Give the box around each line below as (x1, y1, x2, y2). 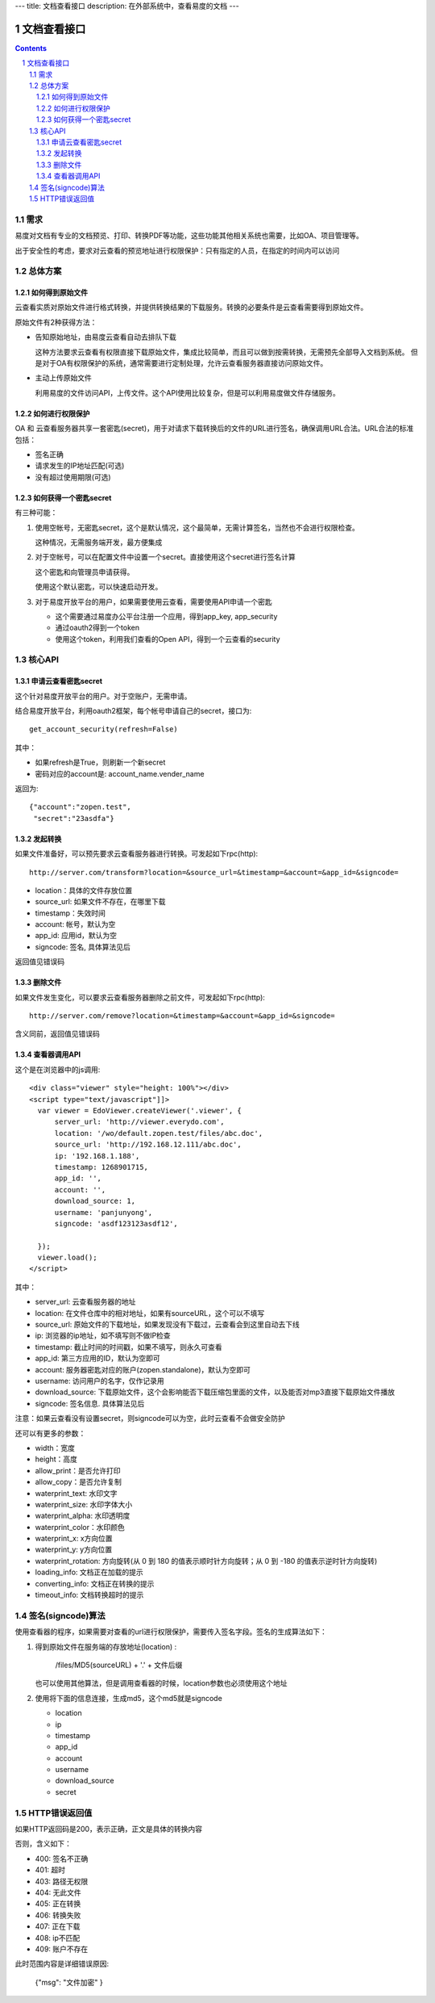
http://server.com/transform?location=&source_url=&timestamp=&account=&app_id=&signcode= (29, 868, 399, 877)
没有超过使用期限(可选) (35, 472, 112, 482)
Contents (14, 43, 48, 52)
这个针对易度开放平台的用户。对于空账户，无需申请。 (14, 691, 192, 701)
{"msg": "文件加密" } (35, 1977, 104, 1987)
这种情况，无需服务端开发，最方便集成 (35, 537, 163, 547)
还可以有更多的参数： (14, 1428, 86, 1438)
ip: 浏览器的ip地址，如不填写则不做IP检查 (35, 1330, 171, 1340)
